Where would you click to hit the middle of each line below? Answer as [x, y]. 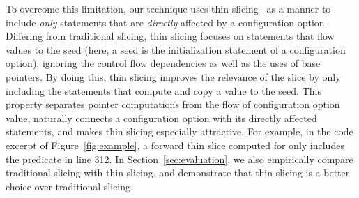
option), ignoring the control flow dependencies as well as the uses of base [163, 63]
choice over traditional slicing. [69, 186]
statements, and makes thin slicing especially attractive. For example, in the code [179, 131]
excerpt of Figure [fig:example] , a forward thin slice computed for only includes [175, 145]
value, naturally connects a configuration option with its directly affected [161, 117]
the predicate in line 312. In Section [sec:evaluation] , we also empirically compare [179, 159]
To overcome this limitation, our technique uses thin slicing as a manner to [168, 8]
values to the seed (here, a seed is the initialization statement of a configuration [176, 49]
